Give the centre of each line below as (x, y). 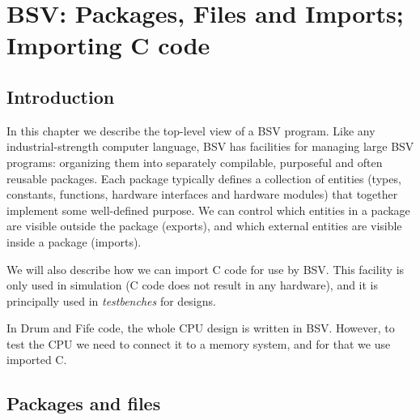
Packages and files (84, 403)
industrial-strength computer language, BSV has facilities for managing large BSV (210, 146)
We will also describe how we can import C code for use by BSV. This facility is (206, 269)
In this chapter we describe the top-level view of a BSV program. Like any (191, 130)
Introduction (61, 96)
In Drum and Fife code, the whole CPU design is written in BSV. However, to (201, 328)
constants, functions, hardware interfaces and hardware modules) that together (202, 194)
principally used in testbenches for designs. (111, 300)
